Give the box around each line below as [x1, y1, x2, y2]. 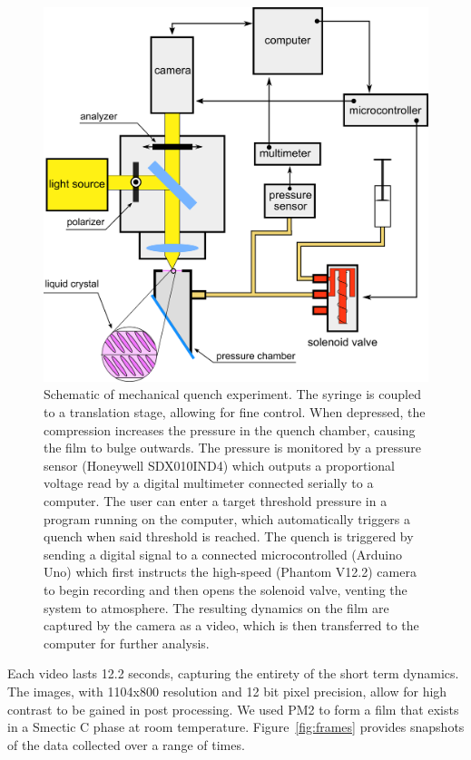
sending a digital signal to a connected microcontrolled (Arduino [44, 544, 403, 563]
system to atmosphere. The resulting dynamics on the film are [44, 598, 389, 617]
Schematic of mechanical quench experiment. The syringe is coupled [44, 385, 421, 404]
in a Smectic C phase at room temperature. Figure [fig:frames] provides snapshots [7, 717, 465, 736]
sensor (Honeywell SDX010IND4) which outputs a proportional [44, 455, 395, 474]
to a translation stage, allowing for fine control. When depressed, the [44, 403, 426, 421]
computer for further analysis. [44, 633, 210, 652]
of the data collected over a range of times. [7, 735, 245, 754]
